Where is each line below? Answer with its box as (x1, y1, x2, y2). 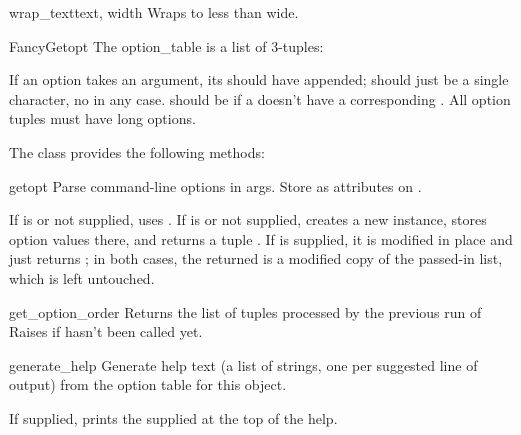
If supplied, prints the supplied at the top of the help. (9, 407, 338, 428)
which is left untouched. (9, 267, 155, 288)
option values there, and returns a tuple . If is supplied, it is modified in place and (9, 228, 513, 249)
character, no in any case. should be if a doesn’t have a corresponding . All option (9, 88, 511, 109)
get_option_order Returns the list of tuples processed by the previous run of (9, 301, 482, 322)
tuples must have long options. (9, 108, 196, 129)
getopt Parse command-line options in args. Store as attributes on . (9, 175, 422, 196)
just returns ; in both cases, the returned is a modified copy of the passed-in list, (9, 248, 503, 269)
